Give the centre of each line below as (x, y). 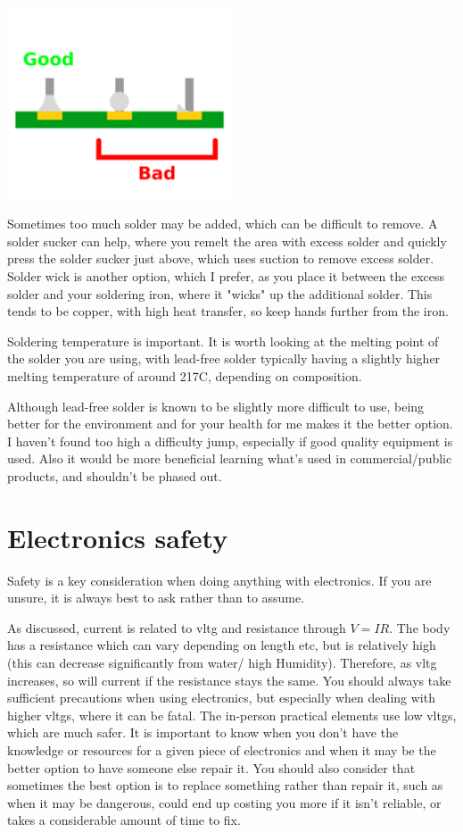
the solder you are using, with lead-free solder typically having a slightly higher (224, 358)
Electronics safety (118, 537)
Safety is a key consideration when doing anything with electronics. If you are (219, 580)
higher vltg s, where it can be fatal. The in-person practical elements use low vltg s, (232, 715)
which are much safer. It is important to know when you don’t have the (203, 732)
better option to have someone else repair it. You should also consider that (211, 767)
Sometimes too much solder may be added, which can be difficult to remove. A (223, 224)
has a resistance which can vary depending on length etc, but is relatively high (222, 645)
